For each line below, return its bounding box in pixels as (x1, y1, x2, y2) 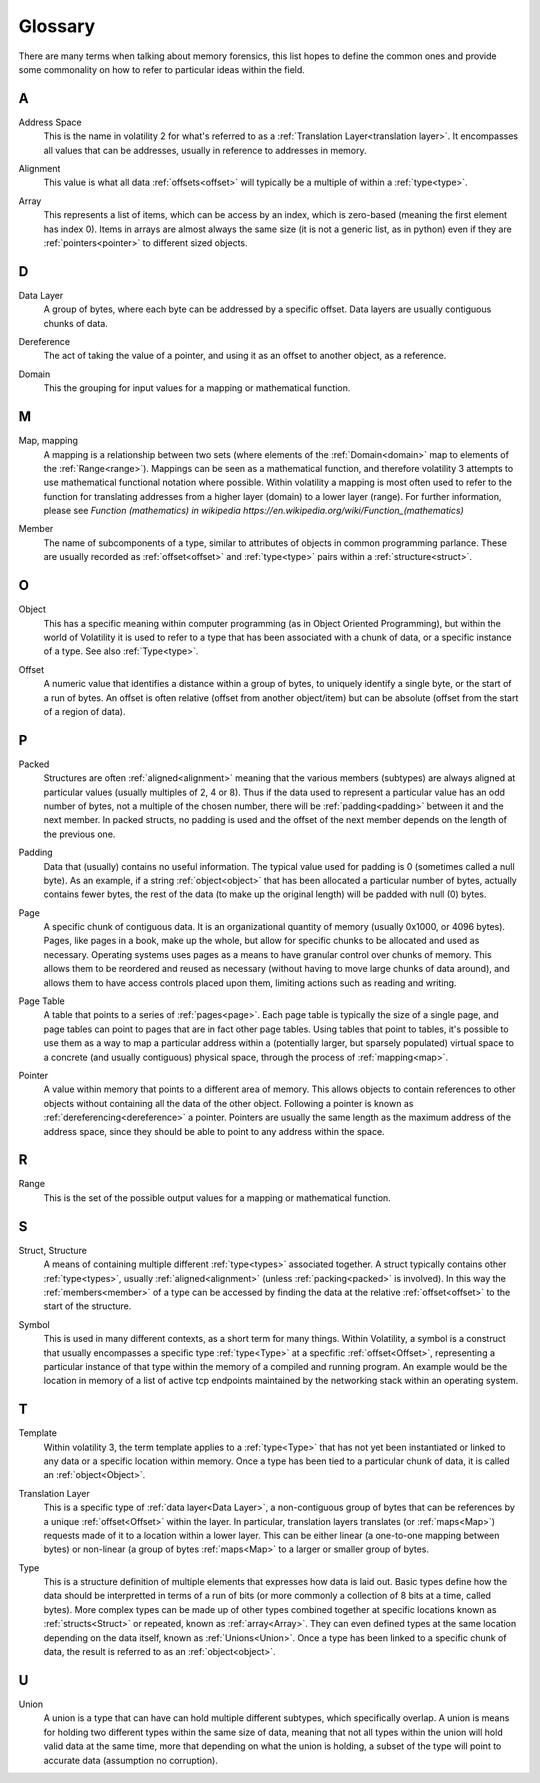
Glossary (18, 15, 96, 37)
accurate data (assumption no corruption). (43, 1754, 219, 1766)
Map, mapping (18, 435, 79, 447)
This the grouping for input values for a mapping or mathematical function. (43, 382, 351, 394)
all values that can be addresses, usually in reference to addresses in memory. (43, 144, 367, 156)
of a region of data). (43, 705, 126, 717)
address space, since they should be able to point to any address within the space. (43, 1125, 385, 1137)
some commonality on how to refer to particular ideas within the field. (18, 63, 305, 75)
